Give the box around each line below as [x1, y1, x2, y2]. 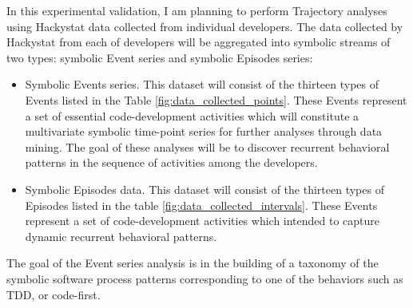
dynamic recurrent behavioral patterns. [25, 227, 217, 244]
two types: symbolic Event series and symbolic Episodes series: [6, 49, 313, 65]
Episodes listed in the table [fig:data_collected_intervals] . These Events [25, 196, 378, 213]
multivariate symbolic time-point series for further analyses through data [25, 123, 383, 140]
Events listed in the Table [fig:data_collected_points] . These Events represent [25, 91, 407, 108]
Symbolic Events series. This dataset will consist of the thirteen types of [25, 76, 379, 93]
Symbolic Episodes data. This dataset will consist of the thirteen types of [25, 180, 384, 197]
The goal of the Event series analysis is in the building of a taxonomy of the [6, 255, 379, 271]
